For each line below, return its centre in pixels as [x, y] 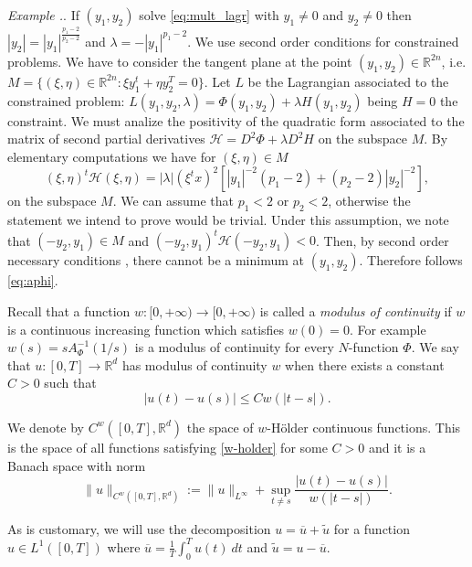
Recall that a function [69, 310]
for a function [372, 528]
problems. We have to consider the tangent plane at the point [180, 61]
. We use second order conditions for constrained [323, 41]
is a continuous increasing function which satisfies [146, 329]
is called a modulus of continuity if [356, 310]
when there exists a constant [365, 364]
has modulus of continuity [194, 364]
